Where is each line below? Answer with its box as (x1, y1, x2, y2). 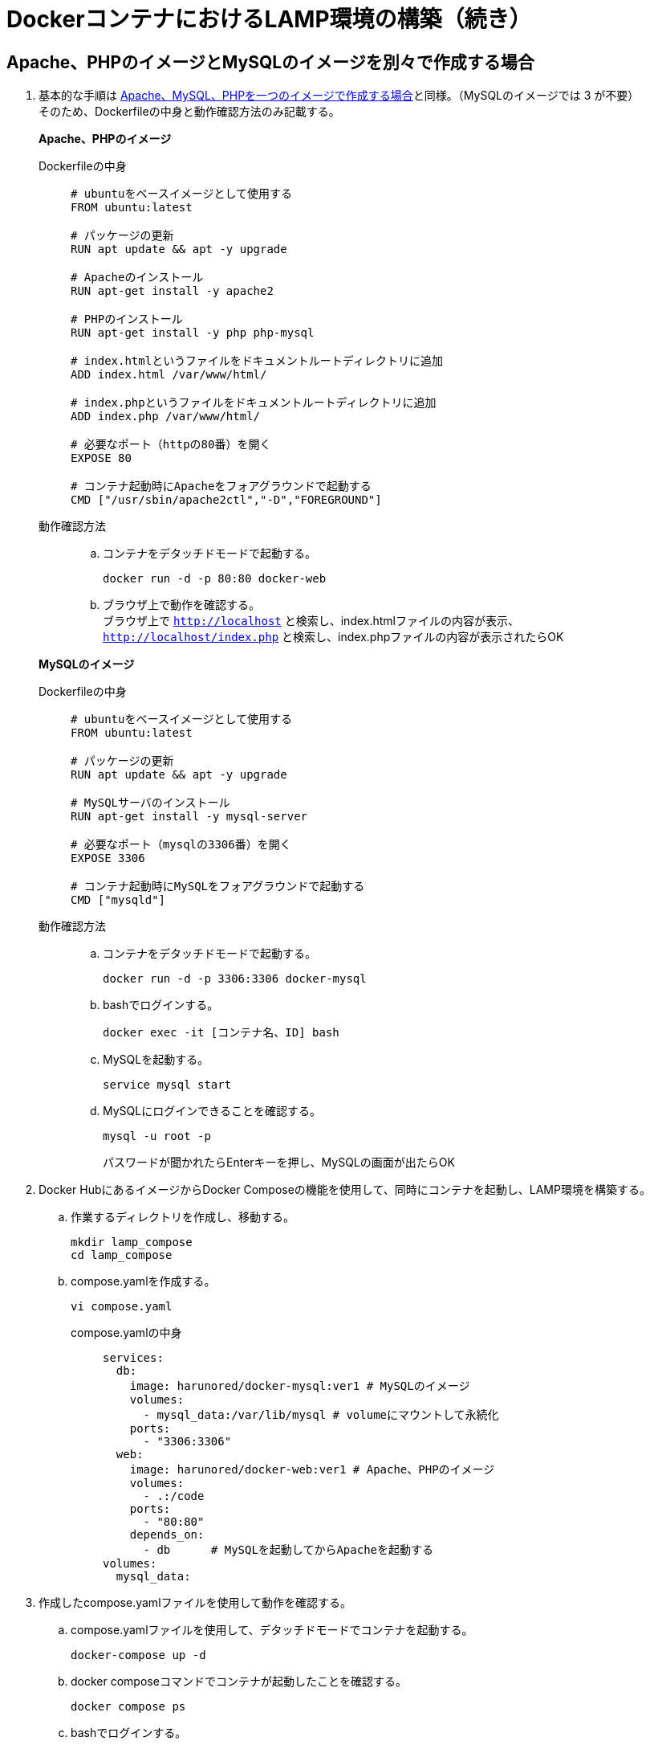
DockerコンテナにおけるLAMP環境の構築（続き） (6, 6, 532, 33)
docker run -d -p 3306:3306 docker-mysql (103, 972, 367, 986)
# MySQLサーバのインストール (71, 796, 230, 810)
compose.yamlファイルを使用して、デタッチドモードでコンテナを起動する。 (71, 1623, 473, 1637)
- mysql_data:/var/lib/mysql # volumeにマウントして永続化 (143, 1408, 499, 1422)
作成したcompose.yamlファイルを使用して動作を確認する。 (39, 1596, 352, 1610)
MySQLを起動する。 (103, 1052, 209, 1067)
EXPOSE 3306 (71, 852, 145, 865)
